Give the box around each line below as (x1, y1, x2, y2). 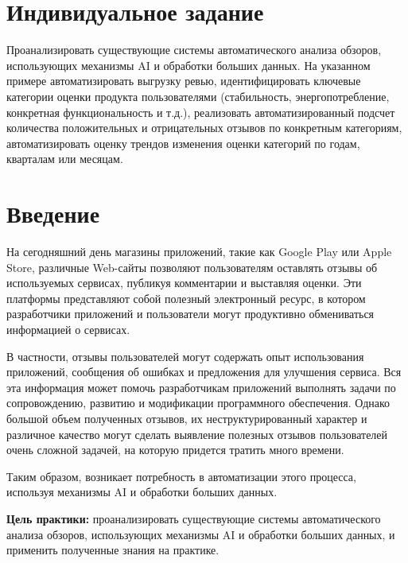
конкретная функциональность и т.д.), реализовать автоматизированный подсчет (6, 103, 395, 120)
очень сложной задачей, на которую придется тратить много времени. (6, 441, 344, 458)
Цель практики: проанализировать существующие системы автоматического (6, 510, 381, 526)
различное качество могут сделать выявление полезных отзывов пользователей (6, 425, 388, 442)
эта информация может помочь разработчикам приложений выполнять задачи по (6, 379, 396, 395)
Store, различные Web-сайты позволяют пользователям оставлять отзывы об (6, 258, 378, 275)
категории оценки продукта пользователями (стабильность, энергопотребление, (6, 87, 390, 104)
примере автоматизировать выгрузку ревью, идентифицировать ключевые (6, 72, 361, 89)
